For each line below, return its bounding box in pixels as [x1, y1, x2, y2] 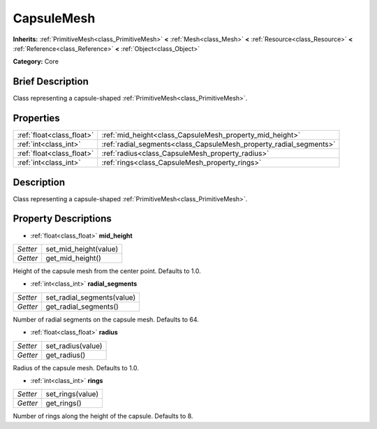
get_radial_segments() [45, 301, 119, 311]
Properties [13, 112, 60, 124]
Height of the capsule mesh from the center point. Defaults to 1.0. [13, 266, 202, 275]
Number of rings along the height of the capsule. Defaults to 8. [13, 412, 193, 421]
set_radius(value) [45, 341, 103, 351]
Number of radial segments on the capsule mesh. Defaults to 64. [13, 315, 199, 323]
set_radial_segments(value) [45, 292, 136, 302]
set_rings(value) [45, 389, 99, 399]
